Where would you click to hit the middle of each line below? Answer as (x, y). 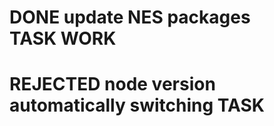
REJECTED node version (112, 84)
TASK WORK (63, 38)
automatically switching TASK (137, 105)
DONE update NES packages (130, 17)
